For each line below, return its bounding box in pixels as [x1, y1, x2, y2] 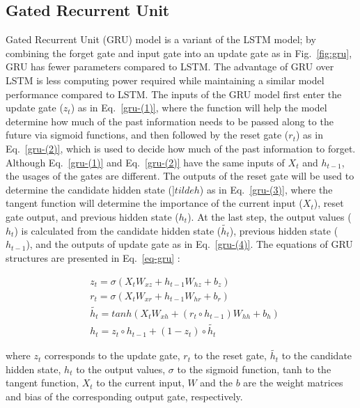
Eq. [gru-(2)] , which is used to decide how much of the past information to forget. [6, 141, 356, 155]
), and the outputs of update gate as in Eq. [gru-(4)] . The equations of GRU [26, 237, 353, 251]
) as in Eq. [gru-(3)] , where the [199, 182, 333, 196]
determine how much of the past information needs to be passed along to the [6, 113, 334, 128]
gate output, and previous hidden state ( [6, 209, 179, 223]
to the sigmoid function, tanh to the [177, 361, 331, 376]
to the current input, [96, 375, 185, 390]
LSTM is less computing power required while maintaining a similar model [6, 72, 324, 87]
